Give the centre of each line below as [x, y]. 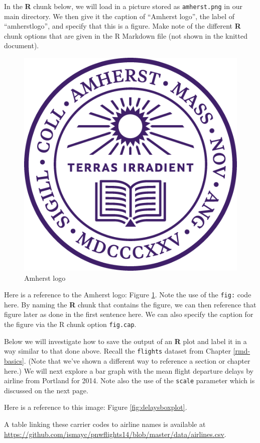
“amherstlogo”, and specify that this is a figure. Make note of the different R [122, 26]
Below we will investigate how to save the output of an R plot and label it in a [125, 341]
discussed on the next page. [46, 390]
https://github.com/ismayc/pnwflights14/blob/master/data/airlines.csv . [115, 434]
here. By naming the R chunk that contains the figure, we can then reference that [130, 304]
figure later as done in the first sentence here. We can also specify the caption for [129, 314]
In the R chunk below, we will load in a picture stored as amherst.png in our [123, 6]
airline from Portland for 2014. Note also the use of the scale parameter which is [129, 380]
